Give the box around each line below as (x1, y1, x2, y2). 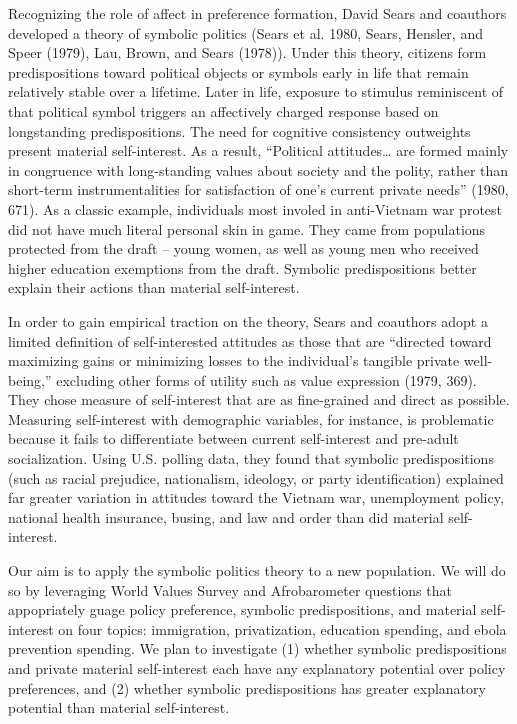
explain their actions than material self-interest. (8, 277, 300, 298)
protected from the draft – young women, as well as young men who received (8, 238, 479, 259)
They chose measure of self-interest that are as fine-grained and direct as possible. (8, 389, 510, 410)
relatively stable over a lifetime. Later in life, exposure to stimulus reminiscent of (8, 81, 504, 102)
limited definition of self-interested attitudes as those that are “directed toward (8, 330, 492, 351)
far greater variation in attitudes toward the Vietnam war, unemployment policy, (8, 487, 504, 508)
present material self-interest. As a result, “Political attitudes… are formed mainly (8, 140, 509, 161)
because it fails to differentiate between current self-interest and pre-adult (8, 428, 459, 449)
